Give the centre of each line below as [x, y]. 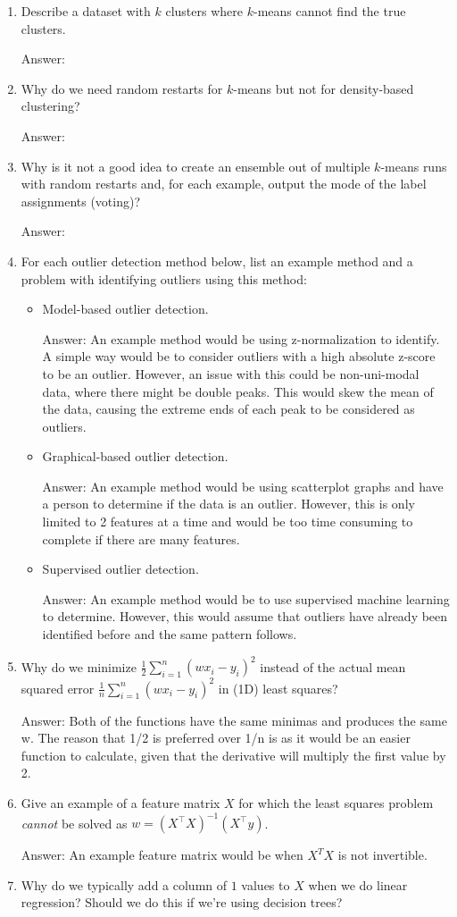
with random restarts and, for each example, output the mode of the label [224, 184]
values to [266, 884]
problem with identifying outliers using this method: [164, 278]
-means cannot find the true [329, 11]
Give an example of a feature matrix [120, 803]
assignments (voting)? [81, 201]
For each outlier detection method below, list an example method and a [217, 261]
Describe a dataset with [86, 11]
